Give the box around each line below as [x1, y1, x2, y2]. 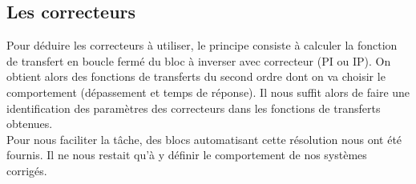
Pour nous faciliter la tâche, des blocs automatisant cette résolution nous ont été [6, 130, 402, 147]
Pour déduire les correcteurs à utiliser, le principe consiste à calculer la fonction [6, 37, 398, 54]
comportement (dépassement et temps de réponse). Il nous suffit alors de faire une [6, 83, 410, 100]
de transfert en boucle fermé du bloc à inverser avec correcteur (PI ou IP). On [6, 52, 391, 69]
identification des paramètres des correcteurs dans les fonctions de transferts [6, 99, 381, 116]
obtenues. [6, 115, 53, 132]
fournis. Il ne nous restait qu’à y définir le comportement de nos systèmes [6, 146, 367, 163]
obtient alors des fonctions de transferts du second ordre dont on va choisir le [6, 68, 386, 85]
